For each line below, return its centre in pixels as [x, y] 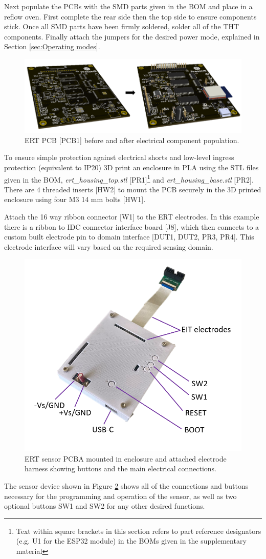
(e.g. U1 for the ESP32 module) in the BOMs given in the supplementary [131, 541]
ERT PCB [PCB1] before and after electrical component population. [132, 140]
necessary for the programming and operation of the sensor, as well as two [120, 496]
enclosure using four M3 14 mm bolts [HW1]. [75, 199]
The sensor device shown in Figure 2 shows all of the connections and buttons [126, 485]
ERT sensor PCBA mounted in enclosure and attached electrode [126, 458]
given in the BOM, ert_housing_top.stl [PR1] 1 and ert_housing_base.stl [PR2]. [129, 178]
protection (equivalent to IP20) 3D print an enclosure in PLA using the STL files [131, 167]
